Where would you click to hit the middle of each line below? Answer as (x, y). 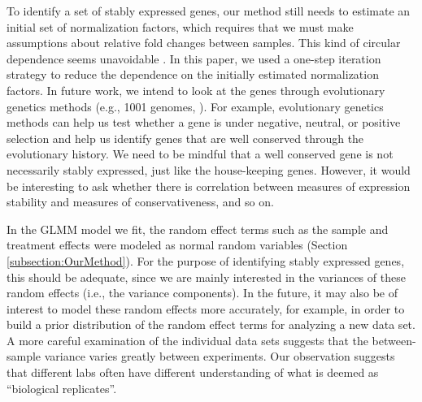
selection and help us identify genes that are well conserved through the (185, 138)
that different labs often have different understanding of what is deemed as (193, 372)
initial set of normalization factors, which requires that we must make (180, 26)
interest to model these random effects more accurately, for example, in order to (206, 308)
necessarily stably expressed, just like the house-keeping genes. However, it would (209, 169)
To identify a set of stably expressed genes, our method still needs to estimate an (209, 11)
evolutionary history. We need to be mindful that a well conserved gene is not (200, 154)
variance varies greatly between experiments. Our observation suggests (220, 356)
